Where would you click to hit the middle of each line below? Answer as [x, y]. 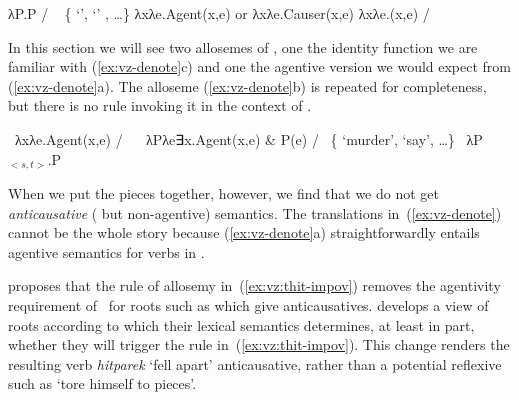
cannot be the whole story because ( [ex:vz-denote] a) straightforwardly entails [244, 232]
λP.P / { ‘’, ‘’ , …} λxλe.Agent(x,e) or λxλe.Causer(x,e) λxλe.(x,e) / [219, 13]
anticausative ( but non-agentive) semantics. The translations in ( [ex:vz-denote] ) [255, 212]
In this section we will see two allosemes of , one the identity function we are [243, 46]
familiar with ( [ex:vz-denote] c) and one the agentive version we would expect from [260, 66]
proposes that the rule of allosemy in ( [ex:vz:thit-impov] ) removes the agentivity [254, 285]
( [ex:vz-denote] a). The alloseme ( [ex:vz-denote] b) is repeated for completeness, [247, 85]
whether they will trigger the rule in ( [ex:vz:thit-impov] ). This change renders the [259, 344]
